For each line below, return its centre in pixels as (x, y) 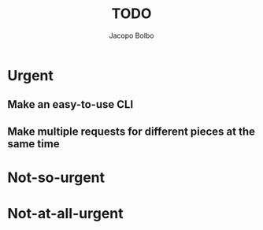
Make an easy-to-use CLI (70, 104)
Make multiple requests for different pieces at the (131, 131)
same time (33, 144)
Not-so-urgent (56, 177)
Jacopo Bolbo (131, 35)
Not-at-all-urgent (65, 214)
